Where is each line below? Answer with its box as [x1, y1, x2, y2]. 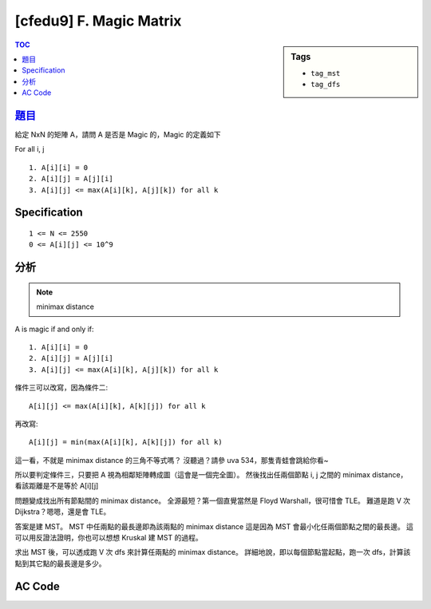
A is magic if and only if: [14, 324, 95, 334]
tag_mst [310, 69, 341, 77]
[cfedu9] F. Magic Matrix [14, 12, 182, 30]
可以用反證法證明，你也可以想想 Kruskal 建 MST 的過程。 [14, 533, 203, 543]
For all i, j [14, 144, 45, 154]
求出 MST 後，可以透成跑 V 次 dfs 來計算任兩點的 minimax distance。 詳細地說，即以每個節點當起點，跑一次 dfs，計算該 [14, 548, 411, 557]
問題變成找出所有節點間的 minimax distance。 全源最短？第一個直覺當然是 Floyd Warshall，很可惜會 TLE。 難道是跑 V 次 [14, 496, 411, 505]
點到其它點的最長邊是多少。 [14, 559, 106, 568]
